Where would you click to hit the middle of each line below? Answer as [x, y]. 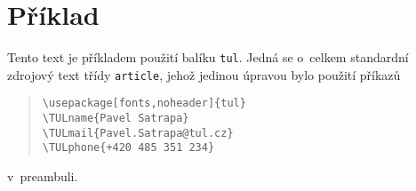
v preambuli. [43, 176]
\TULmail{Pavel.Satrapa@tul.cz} [138, 133]
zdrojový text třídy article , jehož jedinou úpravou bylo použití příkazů [204, 74]
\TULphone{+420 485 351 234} [128, 148]
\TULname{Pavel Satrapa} [116, 119]
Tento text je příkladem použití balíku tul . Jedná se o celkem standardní [208, 57]
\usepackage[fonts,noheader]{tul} [144, 103]
